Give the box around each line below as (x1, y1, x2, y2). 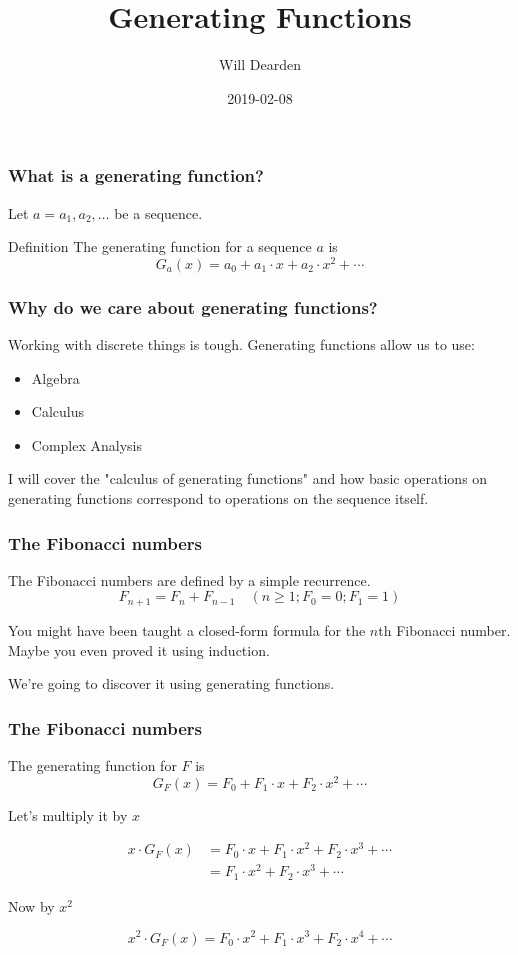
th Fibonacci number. (378, 619, 511, 640)
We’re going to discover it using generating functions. (8, 673, 335, 694)
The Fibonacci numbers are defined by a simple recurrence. (8, 569, 371, 590)
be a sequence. (114, 202, 203, 223)
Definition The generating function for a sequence (8, 236, 312, 257)
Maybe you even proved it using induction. (8, 639, 270, 660)
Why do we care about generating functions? (8, 294, 378, 319)
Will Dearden (219, 54, 301, 75)
